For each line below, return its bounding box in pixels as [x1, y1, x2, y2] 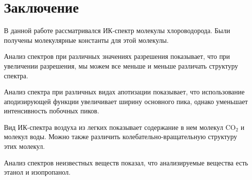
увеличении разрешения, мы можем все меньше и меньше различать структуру [4, 60, 238, 71]
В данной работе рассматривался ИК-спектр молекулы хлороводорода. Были [4, 25, 230, 36]
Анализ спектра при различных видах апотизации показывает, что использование [4, 87, 245, 97]
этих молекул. [4, 141, 45, 151]
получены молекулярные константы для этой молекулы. [4, 35, 169, 45]
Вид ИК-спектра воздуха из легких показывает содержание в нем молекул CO [4, 122, 236, 132]
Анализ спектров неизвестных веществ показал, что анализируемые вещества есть [4, 157, 248, 167]
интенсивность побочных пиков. [4, 106, 99, 116]
